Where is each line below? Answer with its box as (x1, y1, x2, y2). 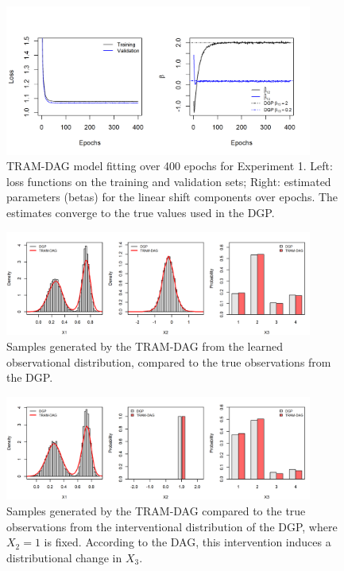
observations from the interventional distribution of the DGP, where (6, 518, 338, 534)
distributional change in (6, 549, 122, 565)
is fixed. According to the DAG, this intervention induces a (44, 534, 331, 550)
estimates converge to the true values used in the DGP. (6, 204, 275, 221)
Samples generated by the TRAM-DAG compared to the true (6, 502, 306, 519)
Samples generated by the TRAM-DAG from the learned (6, 337, 283, 354)
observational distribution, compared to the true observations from (6, 353, 331, 370)
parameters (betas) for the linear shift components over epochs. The (6, 188, 338, 205)
